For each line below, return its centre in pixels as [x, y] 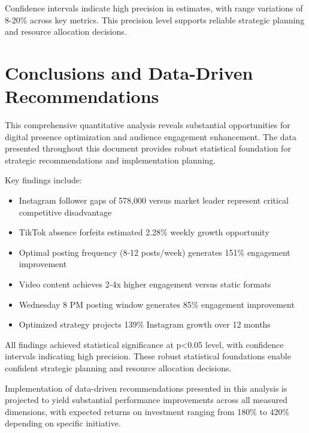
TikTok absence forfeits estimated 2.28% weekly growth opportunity [144, 232]
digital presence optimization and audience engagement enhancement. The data [151, 136]
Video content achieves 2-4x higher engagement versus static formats [145, 284]
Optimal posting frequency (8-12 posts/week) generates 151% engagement [154, 252]
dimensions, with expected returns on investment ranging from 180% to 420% [147, 411]
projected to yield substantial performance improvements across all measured [146, 400]
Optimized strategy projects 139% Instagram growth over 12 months [145, 324]
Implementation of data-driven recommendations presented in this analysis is [146, 388]
